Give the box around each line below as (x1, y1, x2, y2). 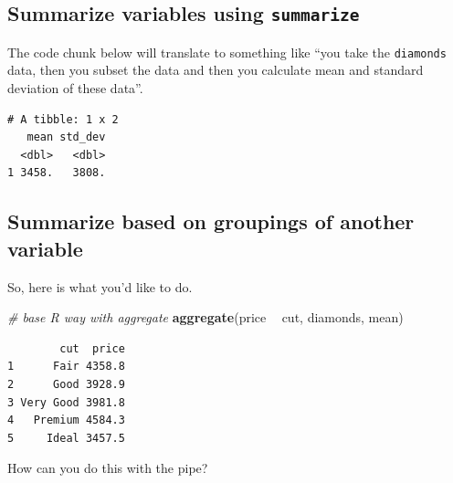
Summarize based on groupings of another (7, 207, 415, 236)
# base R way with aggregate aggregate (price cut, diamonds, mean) (7, 308, 404, 327)
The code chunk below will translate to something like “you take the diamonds (7, 42, 447, 61)
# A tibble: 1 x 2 (7, 112, 119, 126)
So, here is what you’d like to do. (7, 277, 193, 296)
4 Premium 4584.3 (7, 414, 125, 427)
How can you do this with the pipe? (7, 458, 208, 478)
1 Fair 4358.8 (7, 360, 125, 373)
